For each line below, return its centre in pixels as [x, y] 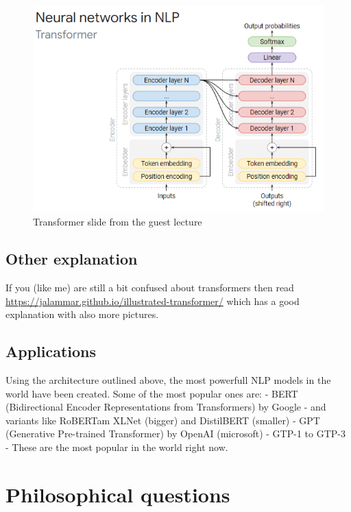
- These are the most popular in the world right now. [117, 447]
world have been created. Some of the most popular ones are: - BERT [152, 393]
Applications [51, 351]
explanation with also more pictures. [82, 314]
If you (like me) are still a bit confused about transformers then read [150, 287]
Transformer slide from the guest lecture [118, 222]
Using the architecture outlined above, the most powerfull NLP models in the [168, 379]
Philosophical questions [118, 494]
